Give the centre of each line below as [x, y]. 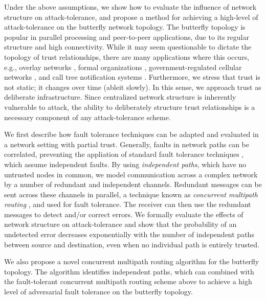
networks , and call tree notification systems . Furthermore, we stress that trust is [132, 77]
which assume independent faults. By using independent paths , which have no [125, 164]
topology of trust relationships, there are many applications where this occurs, [127, 56]
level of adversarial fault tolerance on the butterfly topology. [98, 292]
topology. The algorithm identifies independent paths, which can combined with [129, 271]
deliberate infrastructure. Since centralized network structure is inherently [120, 97]
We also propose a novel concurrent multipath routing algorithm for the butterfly [132, 261]
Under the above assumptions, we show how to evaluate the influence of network [130, 7]
